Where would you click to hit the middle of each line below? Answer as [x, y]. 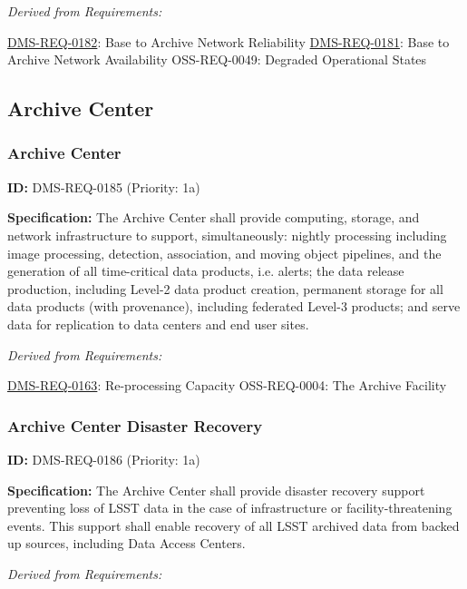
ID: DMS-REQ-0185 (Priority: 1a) [104, 187]
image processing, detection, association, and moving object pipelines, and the [224, 253]
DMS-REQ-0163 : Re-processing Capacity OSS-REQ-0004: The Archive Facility [227, 385]
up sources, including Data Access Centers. [126, 543]
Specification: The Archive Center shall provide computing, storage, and [214, 217]
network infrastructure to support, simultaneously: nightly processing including [227, 235]
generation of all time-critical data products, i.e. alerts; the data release [206, 271]
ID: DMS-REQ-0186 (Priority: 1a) [104, 459]
